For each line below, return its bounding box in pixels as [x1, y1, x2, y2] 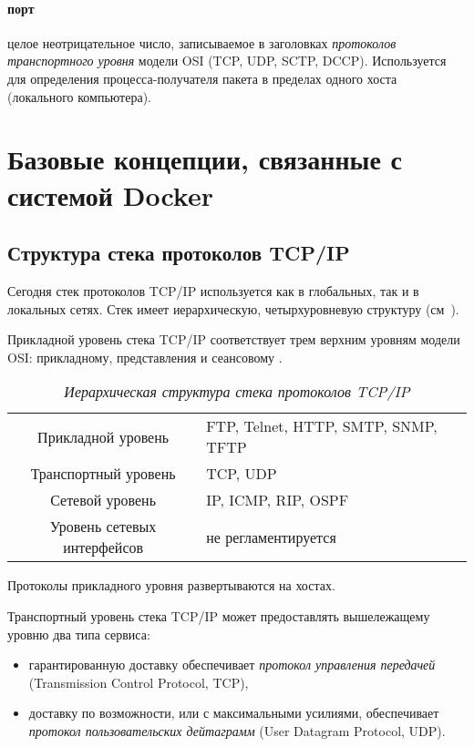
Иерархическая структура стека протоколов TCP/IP [64, 381, 410, 403]
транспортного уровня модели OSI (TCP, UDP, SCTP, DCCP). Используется [7, 51, 447, 70]
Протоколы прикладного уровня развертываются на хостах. [7, 576, 335, 595]
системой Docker [7, 176, 213, 213]
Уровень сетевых [49, 516, 157, 537]
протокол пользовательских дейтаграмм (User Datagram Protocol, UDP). [28, 721, 446, 740]
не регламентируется [206, 526, 336, 547]
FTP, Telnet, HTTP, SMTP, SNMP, [206, 415, 438, 437]
